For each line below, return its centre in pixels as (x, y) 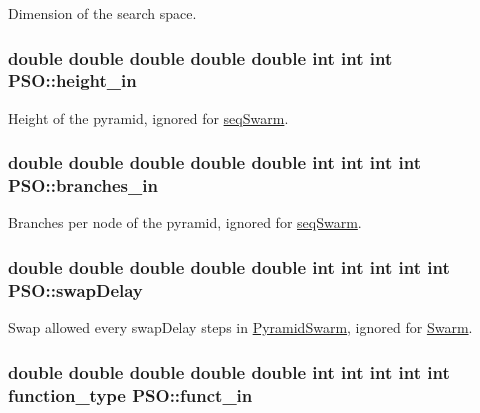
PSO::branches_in (83, 185)
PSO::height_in (72, 80)
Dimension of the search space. (102, 13)
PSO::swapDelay (75, 289)
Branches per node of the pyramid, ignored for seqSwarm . (185, 222)
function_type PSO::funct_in (130, 394)
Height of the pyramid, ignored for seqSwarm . (148, 117)
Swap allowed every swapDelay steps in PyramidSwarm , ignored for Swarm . (240, 327)
